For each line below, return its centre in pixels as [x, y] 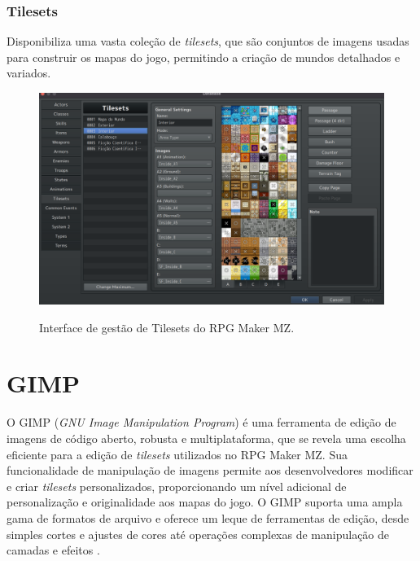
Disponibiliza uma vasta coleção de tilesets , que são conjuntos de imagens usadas [208, 41]
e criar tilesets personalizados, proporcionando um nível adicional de [177, 486]
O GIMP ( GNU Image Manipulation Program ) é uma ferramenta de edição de [201, 422]
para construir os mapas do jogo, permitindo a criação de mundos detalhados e [203, 57]
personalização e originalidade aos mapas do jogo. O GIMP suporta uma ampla [205, 502]
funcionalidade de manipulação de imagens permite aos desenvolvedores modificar [210, 470]
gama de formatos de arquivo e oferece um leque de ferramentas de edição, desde [208, 517]
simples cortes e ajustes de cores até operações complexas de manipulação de [198, 534]
